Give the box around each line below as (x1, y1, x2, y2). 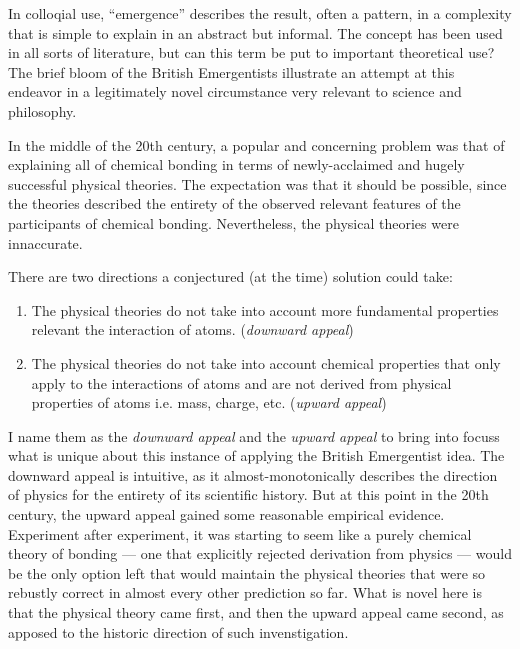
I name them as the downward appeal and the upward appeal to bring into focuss (8, 425, 500, 446)
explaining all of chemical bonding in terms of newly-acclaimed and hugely (8, 154, 465, 175)
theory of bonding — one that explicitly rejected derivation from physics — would (8, 543, 512, 564)
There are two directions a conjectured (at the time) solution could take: (8, 266, 453, 287)
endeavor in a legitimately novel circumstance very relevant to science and (8, 81, 462, 102)
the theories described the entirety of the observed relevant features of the (8, 193, 461, 214)
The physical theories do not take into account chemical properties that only (31, 352, 501, 373)
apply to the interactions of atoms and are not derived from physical (31, 372, 452, 393)
